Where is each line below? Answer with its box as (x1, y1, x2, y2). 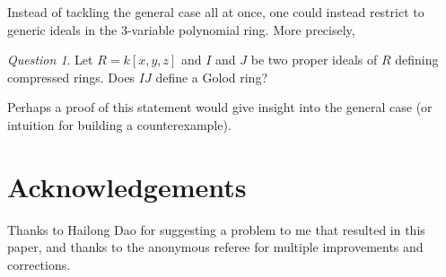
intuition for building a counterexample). (7, 115, 232, 134)
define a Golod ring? (155, 67, 267, 86)
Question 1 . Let (7, 50, 93, 69)
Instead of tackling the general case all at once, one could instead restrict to (7, 3, 424, 21)
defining (395, 50, 439, 69)
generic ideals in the (7, 20, 118, 39)
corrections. (7, 255, 71, 273)
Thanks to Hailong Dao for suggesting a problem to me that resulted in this (7, 220, 425, 238)
